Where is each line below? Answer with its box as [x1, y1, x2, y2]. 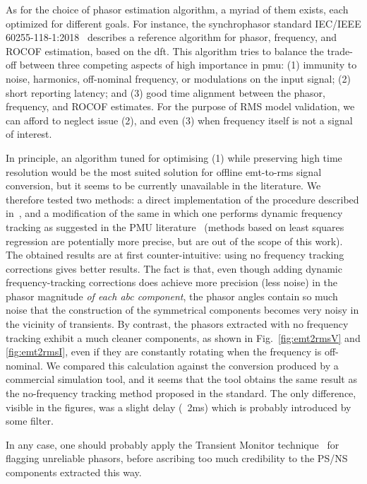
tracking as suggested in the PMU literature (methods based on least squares [6, 219, 344, 234]
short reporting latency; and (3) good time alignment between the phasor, [6, 85, 325, 100]
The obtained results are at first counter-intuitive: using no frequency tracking [6, 247, 344, 262]
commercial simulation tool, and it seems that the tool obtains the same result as [6, 372, 357, 386]
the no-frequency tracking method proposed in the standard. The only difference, [6, 386, 356, 401]
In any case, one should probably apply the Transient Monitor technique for [6, 437, 339, 451]
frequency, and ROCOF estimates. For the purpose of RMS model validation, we [6, 99, 355, 114]
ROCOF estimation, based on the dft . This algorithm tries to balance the [6, 43, 324, 58]
